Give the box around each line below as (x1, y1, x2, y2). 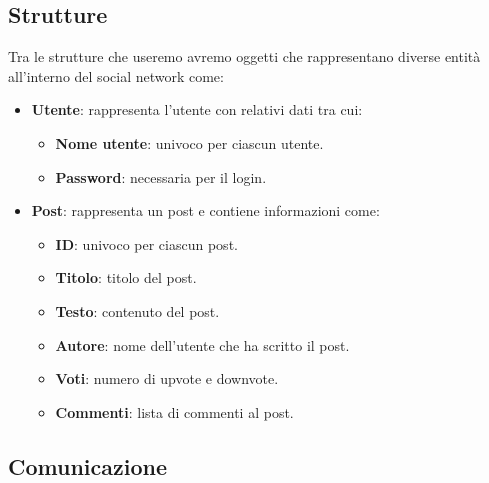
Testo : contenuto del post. (55, 300, 220, 321)
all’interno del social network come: (8, 65, 224, 86)
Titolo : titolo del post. (55, 267, 197, 288)
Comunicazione (8, 450, 167, 481)
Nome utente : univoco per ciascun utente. (55, 132, 324, 153)
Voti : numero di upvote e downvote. (55, 368, 279, 389)
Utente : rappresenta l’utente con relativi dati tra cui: (31, 99, 363, 120)
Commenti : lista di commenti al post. (55, 401, 294, 422)
